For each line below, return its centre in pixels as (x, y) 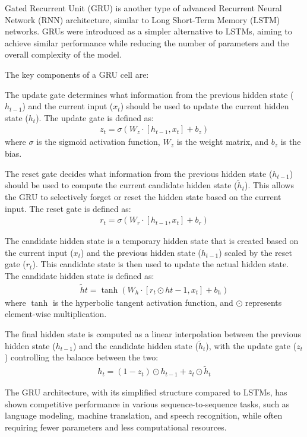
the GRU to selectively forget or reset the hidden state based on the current (143, 196)
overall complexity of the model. (63, 54)
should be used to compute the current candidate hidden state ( (121, 185)
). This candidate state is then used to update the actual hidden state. (161, 264)
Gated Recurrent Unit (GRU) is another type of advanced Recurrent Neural (143, 8)
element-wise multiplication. (56, 314)
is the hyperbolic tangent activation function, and (143, 302)
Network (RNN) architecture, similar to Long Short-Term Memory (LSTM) (143, 19)
